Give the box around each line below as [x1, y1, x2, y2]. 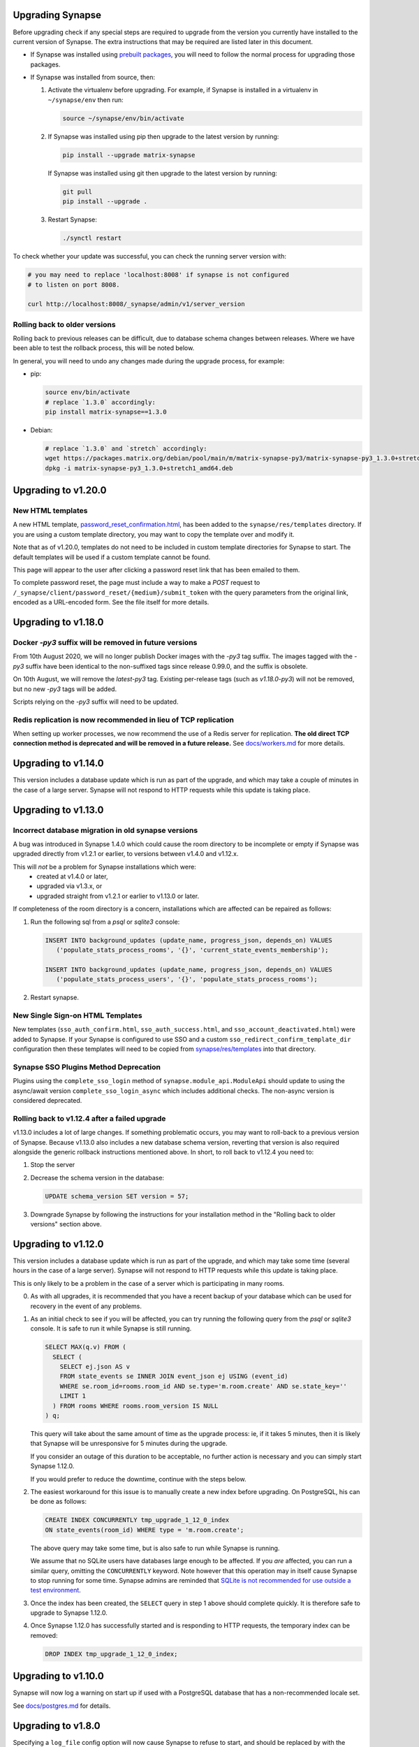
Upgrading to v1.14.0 [13, 757, 104, 769]
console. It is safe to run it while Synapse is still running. [30, 1324, 192, 1333]
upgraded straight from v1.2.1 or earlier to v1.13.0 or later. [36, 892, 200, 900]
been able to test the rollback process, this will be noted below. [13, 344, 195, 352]
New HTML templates [13, 506, 88, 516]
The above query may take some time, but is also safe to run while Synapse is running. [30, 1544, 280, 1552]
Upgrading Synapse [13, 9, 101, 21]
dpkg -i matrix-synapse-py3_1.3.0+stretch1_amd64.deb [45, 464, 233, 472]
